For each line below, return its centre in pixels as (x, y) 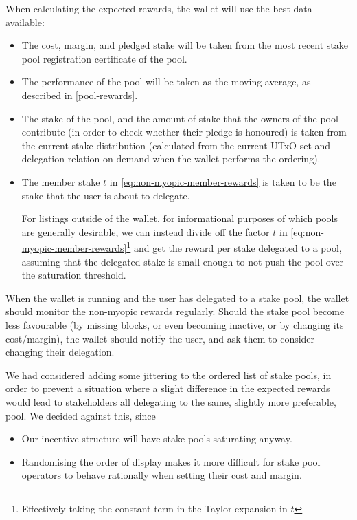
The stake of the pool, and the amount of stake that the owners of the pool (180, 118)
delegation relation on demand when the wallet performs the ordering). (171, 159)
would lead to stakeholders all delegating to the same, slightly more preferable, (171, 401)
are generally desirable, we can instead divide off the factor (146, 231)
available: (25, 22)
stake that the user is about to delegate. (106, 195)
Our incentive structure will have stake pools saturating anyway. (157, 438)
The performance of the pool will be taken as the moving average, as (166, 82)
